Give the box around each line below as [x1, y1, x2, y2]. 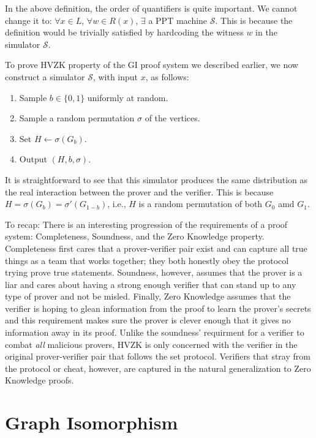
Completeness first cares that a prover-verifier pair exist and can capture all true [5, 241, 307, 254]
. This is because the [215, 13, 293, 26]
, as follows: [145, 70, 189, 83]
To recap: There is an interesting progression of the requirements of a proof [5, 217, 288, 230]
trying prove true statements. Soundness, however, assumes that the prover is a [5, 266, 303, 279]
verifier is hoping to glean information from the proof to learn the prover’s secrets [5, 301, 311, 314]
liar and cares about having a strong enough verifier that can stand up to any [5, 278, 296, 290]
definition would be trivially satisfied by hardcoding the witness [5, 26, 244, 39]
